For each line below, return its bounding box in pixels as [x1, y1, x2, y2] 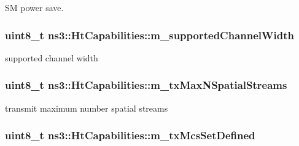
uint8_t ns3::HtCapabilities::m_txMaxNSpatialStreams [5, 77, 287, 93]
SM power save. [5, 1, 64, 13]
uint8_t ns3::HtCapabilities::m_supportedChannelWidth [5, 27, 294, 42]
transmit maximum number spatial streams [5, 101, 168, 114]
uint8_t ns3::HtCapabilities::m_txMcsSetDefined [5, 128, 255, 143]
